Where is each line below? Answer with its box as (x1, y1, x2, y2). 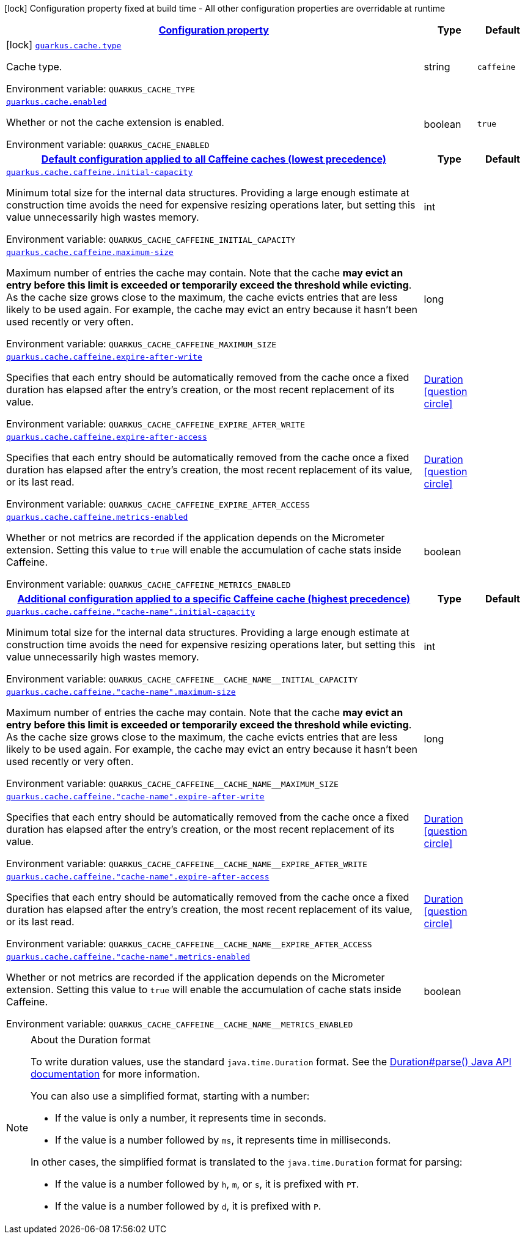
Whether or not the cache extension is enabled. (6, 116, 224, 128)
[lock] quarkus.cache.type (6, 39, 122, 51)
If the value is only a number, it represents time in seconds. (55, 1112, 326, 1124)
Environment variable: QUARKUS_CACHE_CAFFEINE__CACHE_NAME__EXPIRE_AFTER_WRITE (6, 857, 367, 870)
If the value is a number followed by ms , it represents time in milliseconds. (55, 1134, 391, 1146)
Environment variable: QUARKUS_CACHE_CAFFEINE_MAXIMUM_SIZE (6, 338, 277, 350)
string (424, 61, 450, 73)
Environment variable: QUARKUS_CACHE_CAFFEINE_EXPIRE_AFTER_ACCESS (6, 498, 310, 510)
